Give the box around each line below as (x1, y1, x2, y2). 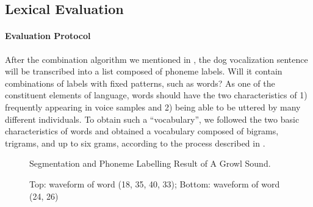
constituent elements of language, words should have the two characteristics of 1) (5, 89, 308, 101)
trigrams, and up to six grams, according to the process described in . (5, 136, 265, 149)
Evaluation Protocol (5, 29, 91, 42)
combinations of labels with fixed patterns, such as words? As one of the (5, 76, 275, 89)
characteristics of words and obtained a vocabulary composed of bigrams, (5, 125, 279, 137)
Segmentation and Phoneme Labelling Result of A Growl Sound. (29, 157, 271, 170)
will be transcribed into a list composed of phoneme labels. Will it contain (5, 65, 282, 78)
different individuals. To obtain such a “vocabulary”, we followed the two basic (5, 112, 300, 125)
